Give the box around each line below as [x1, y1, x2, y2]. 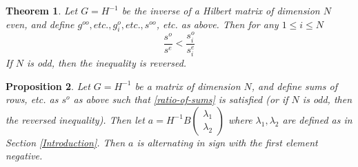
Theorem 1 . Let [6, 3, 78, 17]
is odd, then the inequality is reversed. [26, 56, 187, 70]
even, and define [6, 16, 74, 31]
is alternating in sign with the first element [137, 135, 318, 149]
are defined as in [282, 112, 352, 126]
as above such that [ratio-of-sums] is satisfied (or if [73, 92, 288, 107]
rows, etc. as [6, 92, 59, 107]
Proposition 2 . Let [6, 78, 90, 93]
